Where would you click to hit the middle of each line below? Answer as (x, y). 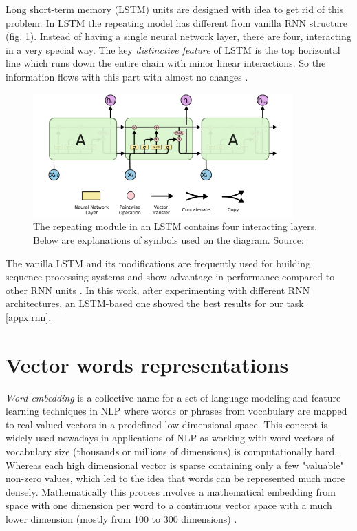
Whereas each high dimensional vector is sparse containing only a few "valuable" (175, 465)
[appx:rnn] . (29, 316)
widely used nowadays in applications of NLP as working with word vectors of (170, 438)
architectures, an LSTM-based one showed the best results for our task (155, 303)
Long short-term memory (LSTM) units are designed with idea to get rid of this (175, 9)
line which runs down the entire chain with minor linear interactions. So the (166, 63)
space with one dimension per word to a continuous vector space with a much (169, 505)
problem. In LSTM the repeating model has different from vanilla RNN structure (177, 22)
